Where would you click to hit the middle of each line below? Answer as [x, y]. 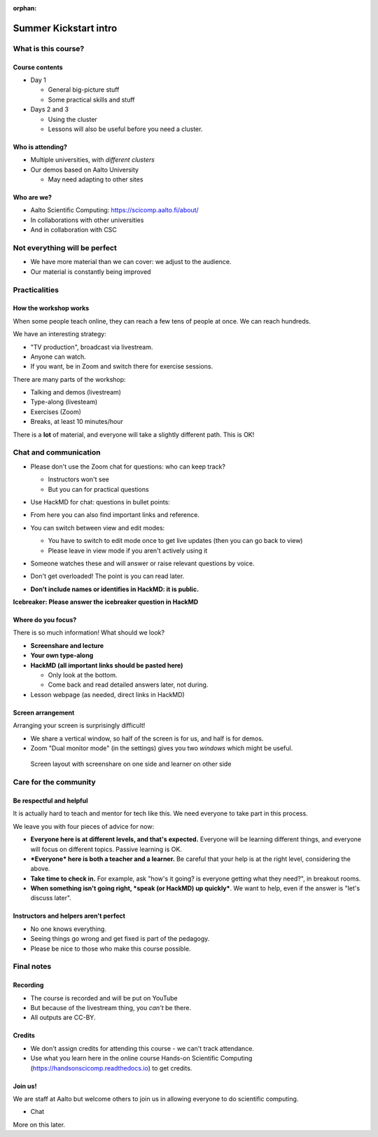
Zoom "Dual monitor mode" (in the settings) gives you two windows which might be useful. [162, 748]
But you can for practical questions [99, 489]
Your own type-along [62, 656]
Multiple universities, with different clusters [93, 160]
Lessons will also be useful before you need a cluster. [125, 129]
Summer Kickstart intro [65, 28]
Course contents [38, 67]
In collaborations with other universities [87, 220]
